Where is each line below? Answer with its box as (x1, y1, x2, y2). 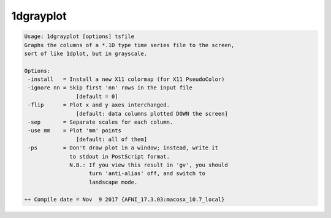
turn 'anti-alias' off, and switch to (89, 170, 205, 177)
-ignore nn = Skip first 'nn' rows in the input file (28, 85, 192, 91)
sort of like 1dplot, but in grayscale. (24, 50, 147, 57)
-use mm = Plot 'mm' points (28, 127, 122, 134)
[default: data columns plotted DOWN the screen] (75, 110, 228, 117)
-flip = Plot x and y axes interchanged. (28, 102, 170, 108)
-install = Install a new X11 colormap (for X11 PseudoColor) (28, 76, 225, 83)
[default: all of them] (75, 135, 147, 143)
